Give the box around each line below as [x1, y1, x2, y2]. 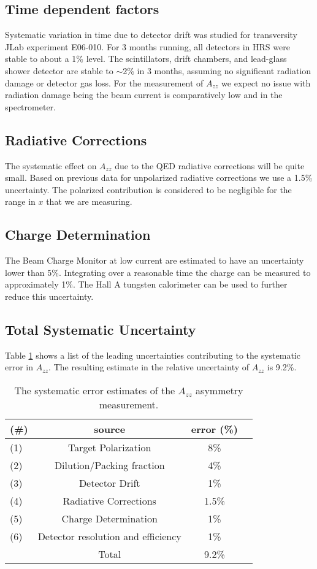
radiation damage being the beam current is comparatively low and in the [5, 88, 283, 101]
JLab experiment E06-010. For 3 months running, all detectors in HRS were [5, 40, 290, 53]
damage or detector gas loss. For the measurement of [5, 76, 204, 89]
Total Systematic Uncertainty [5, 319, 196, 338]
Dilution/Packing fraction [54, 457, 165, 472]
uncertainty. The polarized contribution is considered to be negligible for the [5, 183, 292, 196]
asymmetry [196, 383, 243, 397]
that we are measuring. [46, 195, 132, 208]
